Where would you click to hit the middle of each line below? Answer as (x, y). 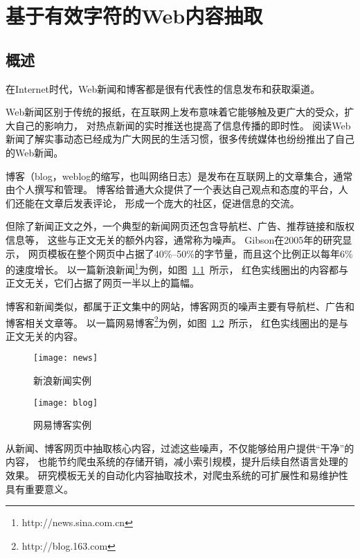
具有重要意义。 (39, 488)
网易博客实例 (62, 425)
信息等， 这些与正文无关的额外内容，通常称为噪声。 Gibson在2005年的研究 (174, 239)
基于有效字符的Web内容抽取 (134, 16)
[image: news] (66, 358)
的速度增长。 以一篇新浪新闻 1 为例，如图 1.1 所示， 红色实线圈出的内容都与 (177, 268)
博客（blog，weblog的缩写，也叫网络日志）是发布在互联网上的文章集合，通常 (179, 175)
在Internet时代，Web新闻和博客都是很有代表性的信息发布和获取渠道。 (163, 88)
